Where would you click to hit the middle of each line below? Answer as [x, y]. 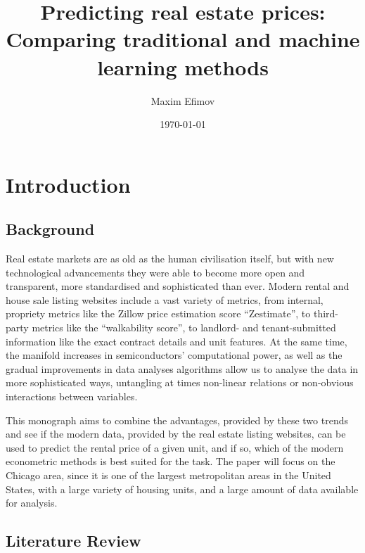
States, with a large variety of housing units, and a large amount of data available [182, 489]
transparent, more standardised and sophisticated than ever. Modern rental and [178, 286]
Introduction [68, 184]
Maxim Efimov [183, 100]
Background [50, 229]
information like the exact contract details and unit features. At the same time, [177, 341]
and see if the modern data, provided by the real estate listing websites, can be [176, 434]
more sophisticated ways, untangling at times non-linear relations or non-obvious [180, 382]
